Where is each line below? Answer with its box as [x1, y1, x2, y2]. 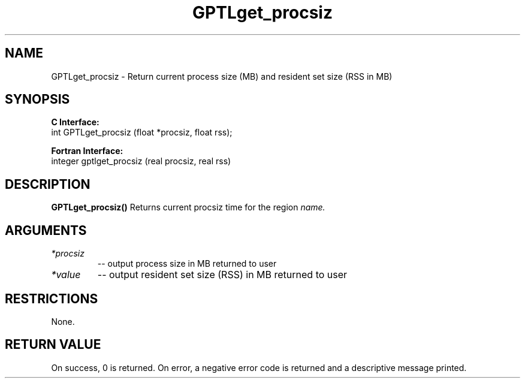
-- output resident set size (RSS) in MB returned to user [97, 269, 348, 281]
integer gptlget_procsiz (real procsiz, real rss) [51, 156, 231, 167]
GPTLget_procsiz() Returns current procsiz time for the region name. [51, 202, 325, 213]
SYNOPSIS [5, 92, 70, 107]
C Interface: [51, 117, 99, 128]
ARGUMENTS [5, 222, 87, 238]
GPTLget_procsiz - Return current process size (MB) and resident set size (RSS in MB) [51, 71, 393, 82]
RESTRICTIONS [5, 291, 98, 306]
